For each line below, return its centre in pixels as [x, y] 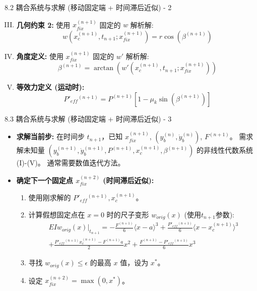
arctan [104, 68]
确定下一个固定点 [45, 180]
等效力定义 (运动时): [50, 87]
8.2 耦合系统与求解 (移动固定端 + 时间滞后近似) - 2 [88, 7]
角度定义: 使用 [40, 56]
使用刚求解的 [50, 197]
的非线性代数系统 [225, 150]
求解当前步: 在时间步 [50, 136]
